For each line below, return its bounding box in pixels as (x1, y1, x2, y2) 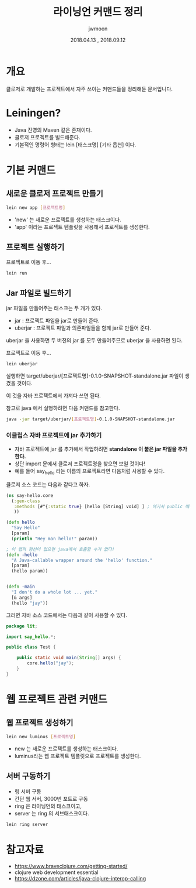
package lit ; (6, 623, 38, 629)
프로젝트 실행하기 (6, 242, 65, 252)
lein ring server (6, 821, 48, 827)
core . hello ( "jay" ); (27, 660, 75, 666)
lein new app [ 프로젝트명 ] (6, 204, 66, 211)
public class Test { (6, 644, 57, 650)
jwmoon (88, 25, 108, 32)
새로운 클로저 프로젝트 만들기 (6, 188, 104, 199)
